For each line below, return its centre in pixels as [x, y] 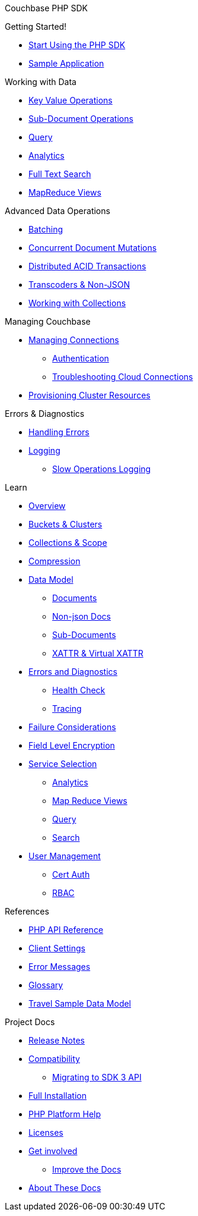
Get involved [53, 1151]
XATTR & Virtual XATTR [98, 653]
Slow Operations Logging [102, 469]
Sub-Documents [84, 635]
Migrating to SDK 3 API [97, 1077]
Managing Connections [74, 340]
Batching [46, 229]
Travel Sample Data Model [80, 1003]
